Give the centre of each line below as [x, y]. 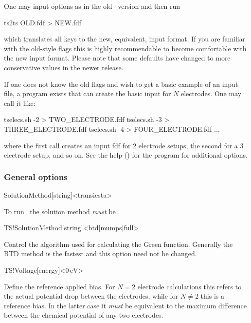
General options [36, 176]
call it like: [20, 103]
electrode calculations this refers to [189, 286]
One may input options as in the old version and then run [92, 6]
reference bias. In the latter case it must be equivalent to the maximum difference [125, 305]
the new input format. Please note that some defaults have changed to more [117, 58]
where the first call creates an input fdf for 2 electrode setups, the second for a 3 [124, 145]
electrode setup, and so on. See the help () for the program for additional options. [126, 155]
